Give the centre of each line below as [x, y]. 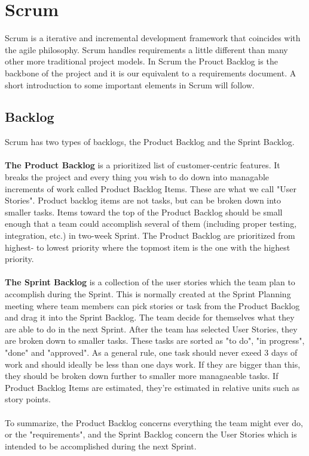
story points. [28, 399]
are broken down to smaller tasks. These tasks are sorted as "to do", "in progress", [155, 341]
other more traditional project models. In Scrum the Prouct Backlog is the [141, 61]
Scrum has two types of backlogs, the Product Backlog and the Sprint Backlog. [150, 142]
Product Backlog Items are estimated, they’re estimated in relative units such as [152, 387]
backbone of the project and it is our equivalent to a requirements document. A [151, 73]
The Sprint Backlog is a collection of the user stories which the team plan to [150, 282]
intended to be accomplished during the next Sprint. [101, 446]
